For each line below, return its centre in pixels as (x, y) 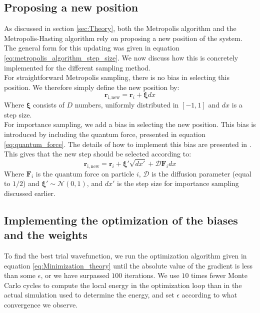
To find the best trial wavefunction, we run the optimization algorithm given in (125, 256)
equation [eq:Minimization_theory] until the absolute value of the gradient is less (128, 265)
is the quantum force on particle (85, 173)
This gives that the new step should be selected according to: (98, 154)
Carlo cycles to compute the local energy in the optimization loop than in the (123, 285)
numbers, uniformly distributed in (127, 105)
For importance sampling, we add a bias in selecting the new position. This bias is (130, 124)
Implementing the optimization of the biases (121, 220)
